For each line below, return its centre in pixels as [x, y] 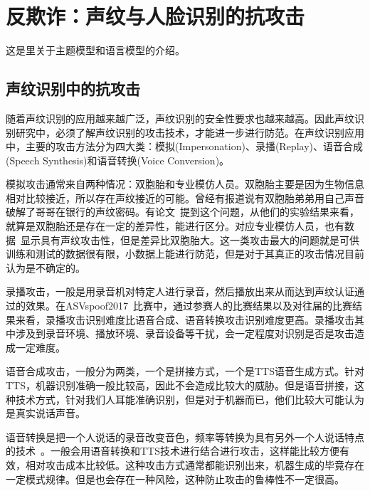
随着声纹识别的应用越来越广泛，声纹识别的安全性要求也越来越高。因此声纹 [180, 118]
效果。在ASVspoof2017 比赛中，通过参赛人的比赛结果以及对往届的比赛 [189, 306]
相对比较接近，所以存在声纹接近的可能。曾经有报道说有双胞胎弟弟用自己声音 [185, 197]
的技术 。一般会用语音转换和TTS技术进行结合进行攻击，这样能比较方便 [173, 451]
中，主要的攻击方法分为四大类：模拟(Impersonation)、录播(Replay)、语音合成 [184, 146]
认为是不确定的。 [46, 267]
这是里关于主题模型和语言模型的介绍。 [95, 50]
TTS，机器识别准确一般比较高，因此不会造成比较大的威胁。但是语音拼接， [180, 385]
